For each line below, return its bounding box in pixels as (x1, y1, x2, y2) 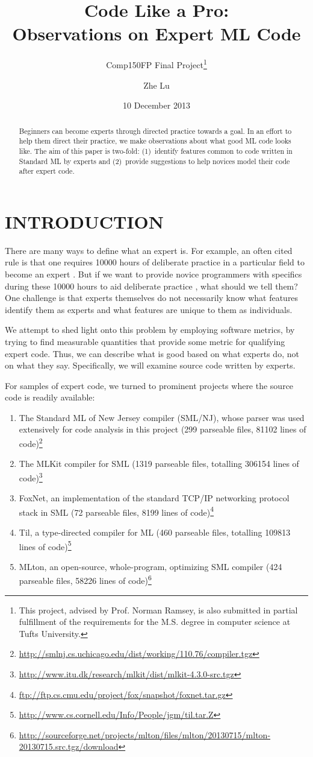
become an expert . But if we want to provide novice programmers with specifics (5, 267, 302, 280)
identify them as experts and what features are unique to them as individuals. (5, 303, 293, 315)
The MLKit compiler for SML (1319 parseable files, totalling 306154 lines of (19, 457, 299, 470)
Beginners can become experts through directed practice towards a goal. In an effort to (19, 125, 292, 136)
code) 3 (19, 469, 43, 484)
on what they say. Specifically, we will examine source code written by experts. (5, 359, 296, 372)
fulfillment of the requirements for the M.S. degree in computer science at (19, 615, 291, 628)
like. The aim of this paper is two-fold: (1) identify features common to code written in (19, 145, 293, 156)
